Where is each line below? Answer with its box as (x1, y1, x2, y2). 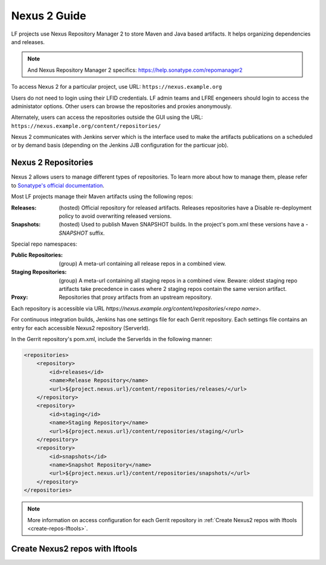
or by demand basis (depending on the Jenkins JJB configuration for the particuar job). (11, 142, 229, 149)
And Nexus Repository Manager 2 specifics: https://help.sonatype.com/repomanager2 (27, 66, 243, 74)
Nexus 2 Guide (11, 9, 87, 22)
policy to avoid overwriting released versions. (59, 212, 172, 220)
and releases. (11, 38, 45, 45)
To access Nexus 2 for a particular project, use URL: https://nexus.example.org (11, 83, 222, 91)
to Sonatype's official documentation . (11, 182, 105, 189)
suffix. (89, 229, 105, 237)
